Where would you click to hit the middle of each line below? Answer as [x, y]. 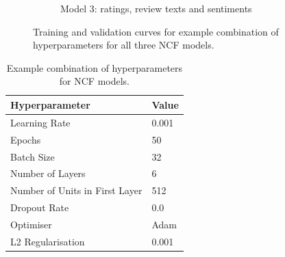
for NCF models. [95, 81]
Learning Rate [40, 122]
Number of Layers [48, 173]
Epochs [26, 139]
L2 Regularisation [48, 241]
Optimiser [31, 224]
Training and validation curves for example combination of [156, 31]
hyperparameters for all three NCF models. [124, 45]
